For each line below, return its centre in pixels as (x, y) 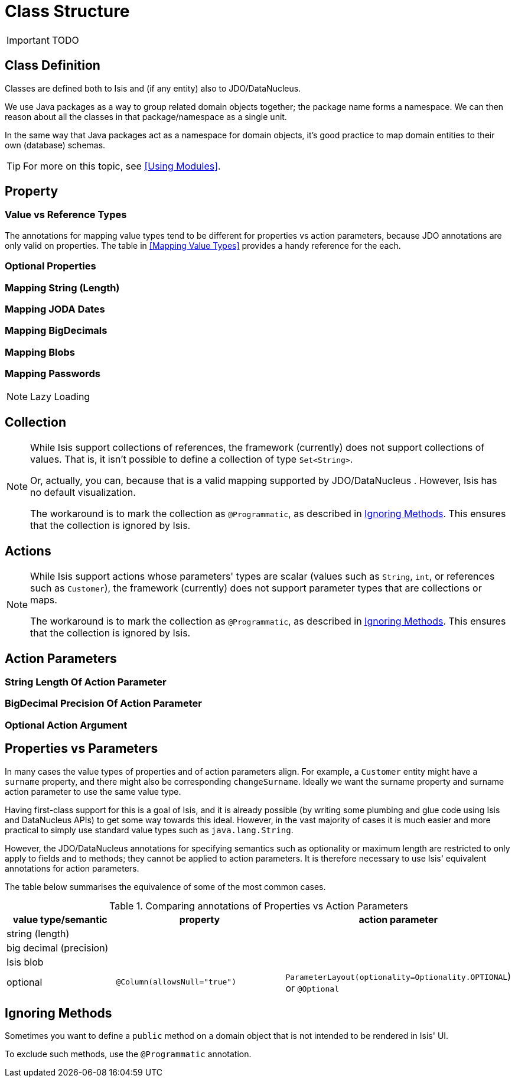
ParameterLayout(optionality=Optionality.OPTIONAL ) (398, 976)
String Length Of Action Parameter (86, 682)
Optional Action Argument (66, 725)
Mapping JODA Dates (55, 309)
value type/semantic (60, 919)
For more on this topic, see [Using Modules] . (122, 166)
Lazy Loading (60, 397)
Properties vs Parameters (82, 749)
